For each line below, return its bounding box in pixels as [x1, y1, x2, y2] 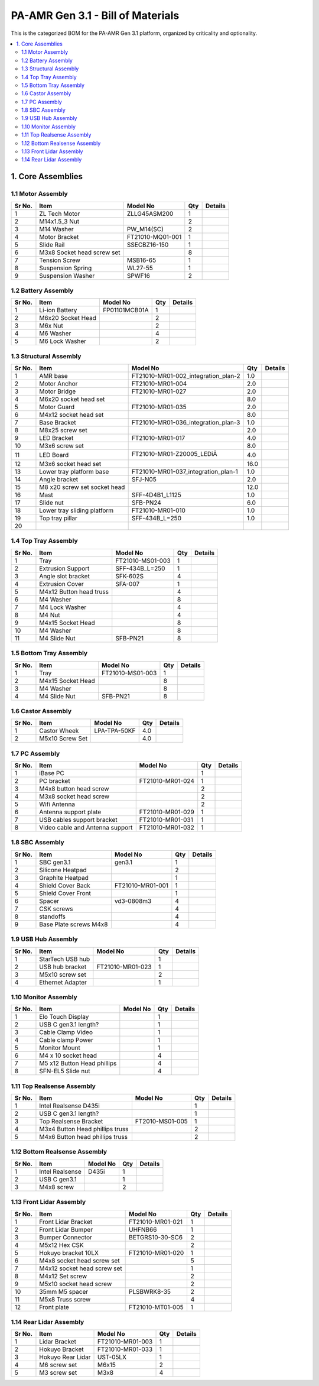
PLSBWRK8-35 [128, 1287, 171, 1296]
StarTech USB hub [39, 955, 90, 963]
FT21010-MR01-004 [131, 380, 187, 388]
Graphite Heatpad [39, 873, 89, 882]
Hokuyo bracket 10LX [39, 1248, 99, 1257]
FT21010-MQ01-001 [126, 232, 182, 241]
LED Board [39, 451, 69, 459]
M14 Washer [39, 225, 74, 233]
